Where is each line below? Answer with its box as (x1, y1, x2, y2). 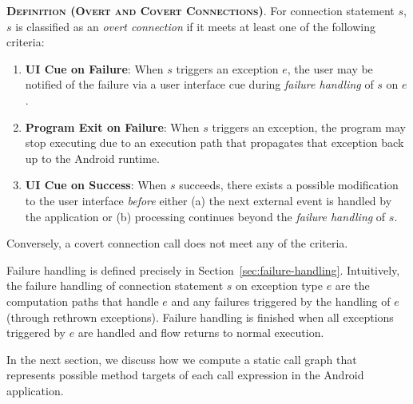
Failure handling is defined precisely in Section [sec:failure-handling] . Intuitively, (6, 261, 400, 278)
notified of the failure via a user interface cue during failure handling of (25, 76, 374, 93)
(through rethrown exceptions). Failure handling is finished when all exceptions (6, 308, 394, 325)
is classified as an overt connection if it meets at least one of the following (15, 18, 376, 34)
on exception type (236, 277, 323, 294)
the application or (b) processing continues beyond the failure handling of (25, 208, 386, 224)
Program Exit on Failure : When (25, 118, 200, 135)
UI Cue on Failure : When (25, 60, 164, 77)
